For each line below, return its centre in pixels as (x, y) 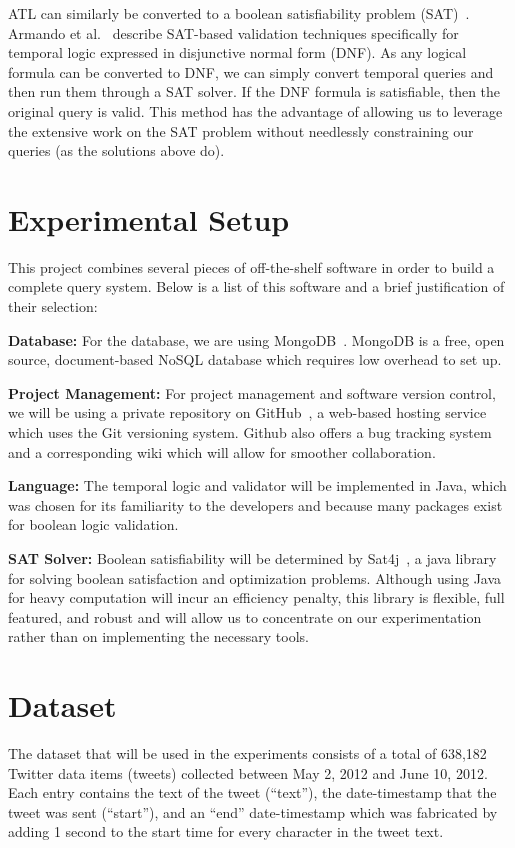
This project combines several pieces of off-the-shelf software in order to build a (251, 266)
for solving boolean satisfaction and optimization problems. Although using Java (255, 577)
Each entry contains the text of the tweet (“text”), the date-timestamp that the (252, 792)
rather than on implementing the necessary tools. (158, 636)
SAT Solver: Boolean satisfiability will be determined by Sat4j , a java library (252, 558)
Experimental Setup (149, 218)
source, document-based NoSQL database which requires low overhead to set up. (255, 359)
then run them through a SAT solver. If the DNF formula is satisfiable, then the (254, 91)
